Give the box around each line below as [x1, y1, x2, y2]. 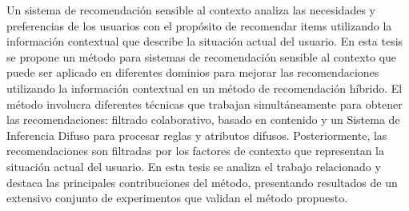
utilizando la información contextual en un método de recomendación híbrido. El [6, 79, 403, 96]
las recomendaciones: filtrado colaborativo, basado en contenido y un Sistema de [6, 111, 400, 128]
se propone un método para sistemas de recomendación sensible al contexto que [6, 48, 397, 65]
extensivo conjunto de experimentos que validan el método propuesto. [6, 189, 348, 206]
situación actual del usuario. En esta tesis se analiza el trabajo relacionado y [6, 157, 381, 174]
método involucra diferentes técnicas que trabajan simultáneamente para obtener [6, 95, 403, 112]
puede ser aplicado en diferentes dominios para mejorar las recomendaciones [6, 64, 379, 81]
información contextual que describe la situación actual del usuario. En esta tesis [6, 33, 403, 50]
